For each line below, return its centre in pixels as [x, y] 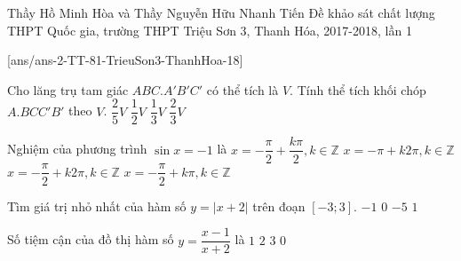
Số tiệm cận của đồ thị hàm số [91, 239]
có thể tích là [242, 89]
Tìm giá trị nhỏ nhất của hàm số [97, 206]
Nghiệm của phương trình [77, 149]
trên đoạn [279, 206]
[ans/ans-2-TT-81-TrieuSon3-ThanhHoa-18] [125, 60]
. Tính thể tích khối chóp [358, 89]
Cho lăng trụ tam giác [68, 89]
